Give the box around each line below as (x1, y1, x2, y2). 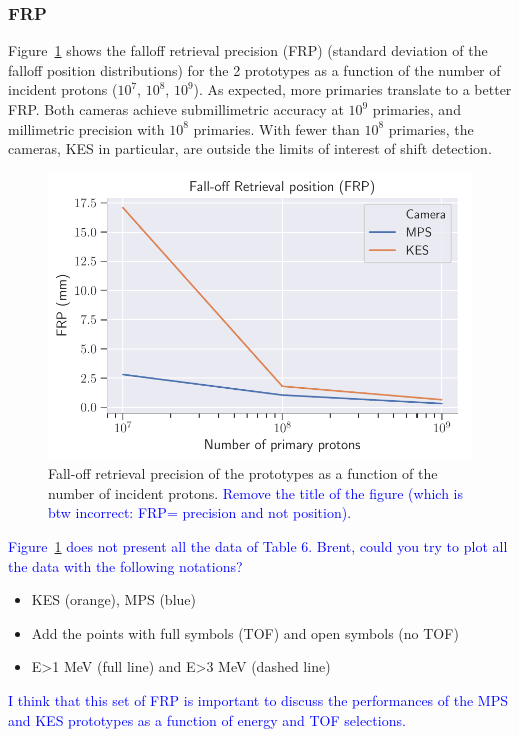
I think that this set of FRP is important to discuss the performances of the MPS (8, 689, 508, 710)
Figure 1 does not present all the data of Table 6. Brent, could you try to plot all (8, 535, 508, 556)
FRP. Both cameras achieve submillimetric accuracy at (8, 99, 344, 119)
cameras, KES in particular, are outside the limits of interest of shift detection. (8, 138, 492, 159)
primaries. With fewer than (193, 118, 360, 139)
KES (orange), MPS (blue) (31, 589, 196, 610)
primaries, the (388, 118, 474, 139)
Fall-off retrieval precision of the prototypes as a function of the (48, 463, 438, 484)
